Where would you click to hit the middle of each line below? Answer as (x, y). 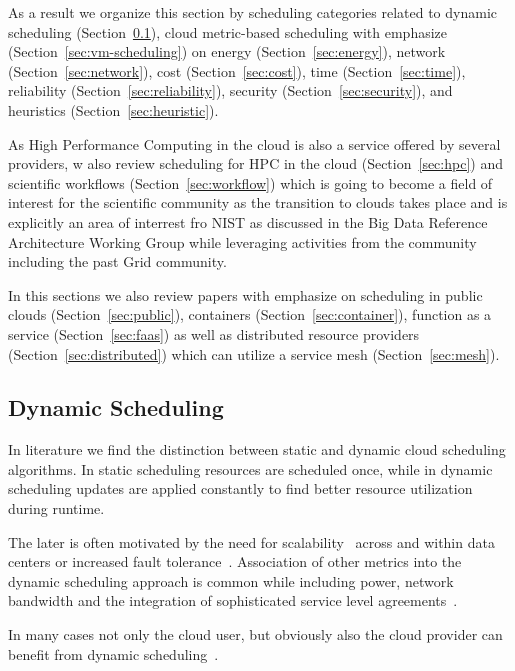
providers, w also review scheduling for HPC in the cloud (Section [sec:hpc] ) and (255, 163)
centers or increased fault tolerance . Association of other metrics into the (235, 561)
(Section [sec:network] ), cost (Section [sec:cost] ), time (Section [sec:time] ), (237, 70)
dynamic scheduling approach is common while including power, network (231, 580)
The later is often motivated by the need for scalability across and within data (251, 541)
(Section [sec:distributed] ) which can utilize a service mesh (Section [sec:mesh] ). (254, 353)
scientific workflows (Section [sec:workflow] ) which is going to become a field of (250, 182)
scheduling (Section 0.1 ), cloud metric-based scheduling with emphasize (228, 31)
